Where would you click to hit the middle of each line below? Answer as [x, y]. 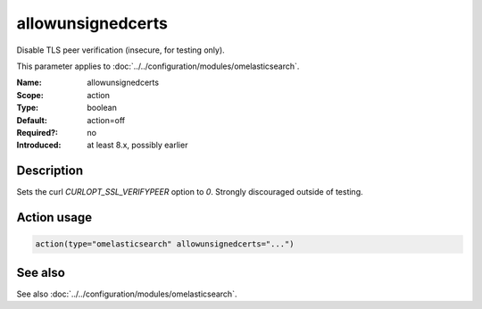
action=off [106, 120]
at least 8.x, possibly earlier [137, 145]
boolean [102, 108]
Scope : [30, 95]
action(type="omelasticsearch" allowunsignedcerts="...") [165, 244]
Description [50, 171]
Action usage [54, 217]
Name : [29, 83]
